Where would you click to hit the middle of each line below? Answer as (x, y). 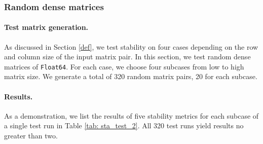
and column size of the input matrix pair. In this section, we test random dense (127, 57)
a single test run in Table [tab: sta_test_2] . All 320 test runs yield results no (124, 125)
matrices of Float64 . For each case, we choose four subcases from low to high (124, 66)
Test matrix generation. (46, 27)
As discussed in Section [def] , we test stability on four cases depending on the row (131, 46)
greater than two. (31, 136)
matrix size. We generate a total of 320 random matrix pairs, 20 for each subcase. (131, 76)
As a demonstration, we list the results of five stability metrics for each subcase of (131, 115)
